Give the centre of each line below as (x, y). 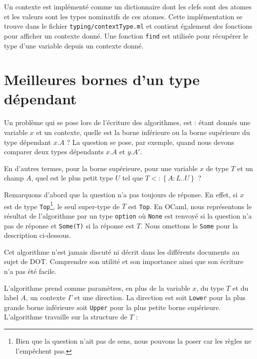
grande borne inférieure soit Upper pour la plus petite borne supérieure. (112, 307)
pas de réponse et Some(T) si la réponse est (69, 225)
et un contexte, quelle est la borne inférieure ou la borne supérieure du (143, 132)
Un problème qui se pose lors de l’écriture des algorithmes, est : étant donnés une (127, 122)
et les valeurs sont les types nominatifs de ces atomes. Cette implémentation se (123, 16)
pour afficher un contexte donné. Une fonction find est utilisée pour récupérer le (126, 35)
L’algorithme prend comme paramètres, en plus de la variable (97, 288)
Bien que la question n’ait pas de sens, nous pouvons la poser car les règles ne (133, 341)
